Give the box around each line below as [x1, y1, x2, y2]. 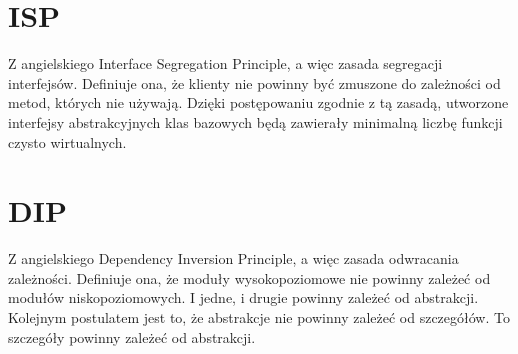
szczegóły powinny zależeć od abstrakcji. [8, 326, 256, 347]
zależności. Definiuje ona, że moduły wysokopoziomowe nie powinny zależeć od [8, 267, 491, 288]
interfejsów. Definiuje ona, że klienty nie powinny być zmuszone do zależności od [8, 72, 501, 93]
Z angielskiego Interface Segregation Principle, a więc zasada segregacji [8, 53, 443, 74]
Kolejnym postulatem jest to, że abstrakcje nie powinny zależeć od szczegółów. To [8, 307, 510, 327]
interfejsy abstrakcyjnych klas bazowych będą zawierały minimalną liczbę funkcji [8, 111, 503, 132]
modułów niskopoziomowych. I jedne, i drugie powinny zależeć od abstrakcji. [8, 287, 479, 308]
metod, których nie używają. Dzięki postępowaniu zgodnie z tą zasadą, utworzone [8, 92, 509, 113]
